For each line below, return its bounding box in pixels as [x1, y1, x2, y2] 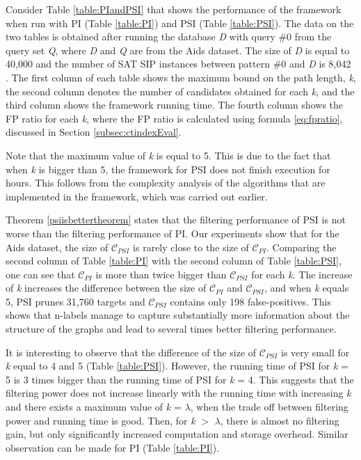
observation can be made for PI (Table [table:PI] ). [6, 440, 220, 454]
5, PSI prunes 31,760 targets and [6, 294, 145, 308]
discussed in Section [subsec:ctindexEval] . [6, 125, 182, 139]
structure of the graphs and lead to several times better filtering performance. [6, 322, 337, 336]
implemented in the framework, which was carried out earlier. [6, 189, 268, 203]
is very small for [280, 344, 350, 359]
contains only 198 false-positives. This [170, 294, 331, 308]
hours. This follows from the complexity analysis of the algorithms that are [6, 175, 326, 190]
